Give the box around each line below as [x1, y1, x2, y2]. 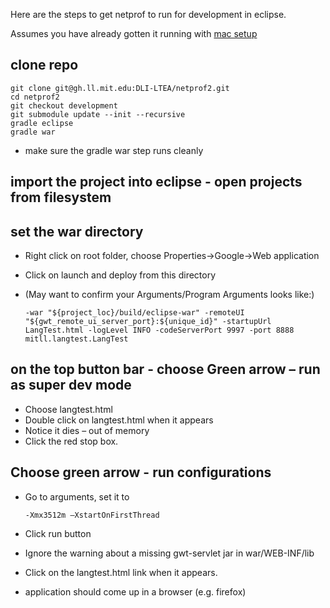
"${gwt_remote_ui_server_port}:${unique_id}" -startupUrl [24, 317, 272, 327]
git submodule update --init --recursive [10, 109, 186, 119]
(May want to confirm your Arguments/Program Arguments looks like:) [24, 289, 315, 301]
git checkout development [10, 100, 118, 111]
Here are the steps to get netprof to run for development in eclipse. [10, 9, 287, 20]
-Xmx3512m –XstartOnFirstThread [24, 510, 160, 520]
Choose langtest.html [24, 403, 113, 415]
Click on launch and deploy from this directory [24, 269, 217, 281]
